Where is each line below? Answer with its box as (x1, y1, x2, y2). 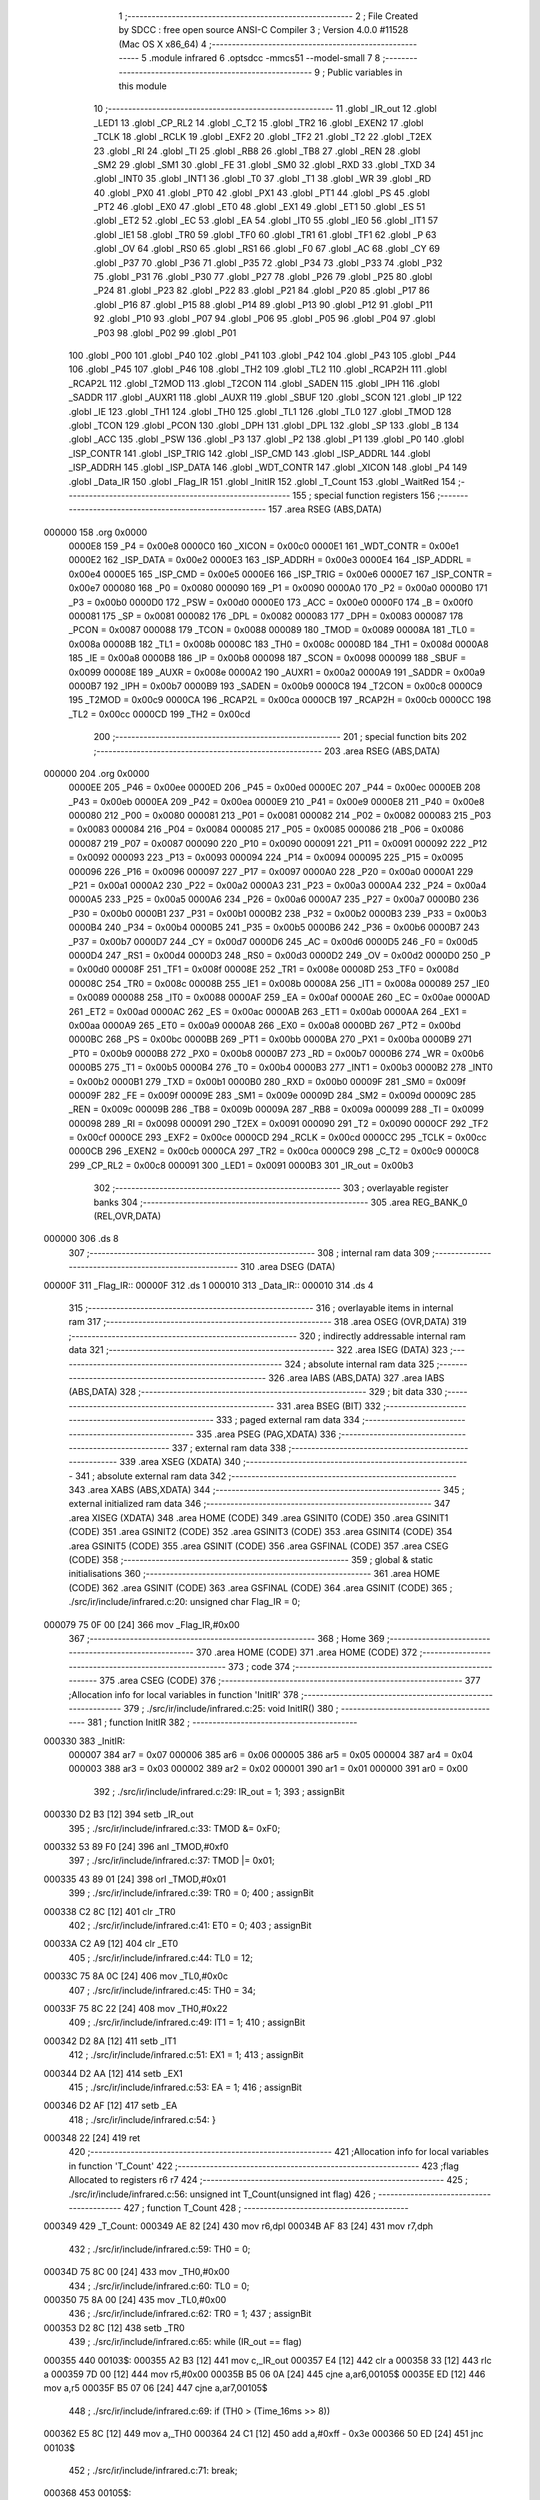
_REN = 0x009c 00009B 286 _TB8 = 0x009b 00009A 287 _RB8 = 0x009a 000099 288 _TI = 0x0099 (68, 1103, 485, 1115)
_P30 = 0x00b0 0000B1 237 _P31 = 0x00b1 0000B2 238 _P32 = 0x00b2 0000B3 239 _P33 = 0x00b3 (68, 907, 487, 919)
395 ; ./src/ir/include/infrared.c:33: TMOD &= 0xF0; (68, 1822, 281, 1834)
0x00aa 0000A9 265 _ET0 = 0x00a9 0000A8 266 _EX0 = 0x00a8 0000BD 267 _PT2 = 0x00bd (68, 1019, 462, 1031)
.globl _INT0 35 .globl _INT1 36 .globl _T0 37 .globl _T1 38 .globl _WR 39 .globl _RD (93, 173, 432, 185)
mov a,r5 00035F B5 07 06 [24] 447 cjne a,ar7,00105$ (43, 2382, 269, 2394)
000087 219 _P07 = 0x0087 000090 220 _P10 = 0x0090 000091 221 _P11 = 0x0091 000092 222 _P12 (68, 837, 488, 849)
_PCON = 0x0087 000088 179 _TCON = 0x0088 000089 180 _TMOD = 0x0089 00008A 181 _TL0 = (68, 624, 476, 636)
